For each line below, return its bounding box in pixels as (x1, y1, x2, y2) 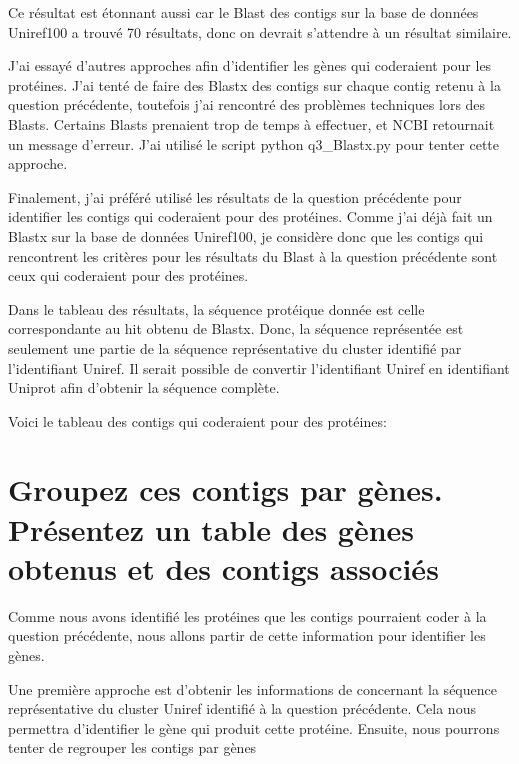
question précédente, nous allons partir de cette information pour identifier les (8, 625, 486, 646)
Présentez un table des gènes (8, 508, 415, 549)
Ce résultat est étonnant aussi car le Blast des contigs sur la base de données (8, 2, 479, 22)
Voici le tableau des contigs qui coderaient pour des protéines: (8, 410, 387, 431)
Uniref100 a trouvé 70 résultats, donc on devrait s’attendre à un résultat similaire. (8, 21, 512, 42)
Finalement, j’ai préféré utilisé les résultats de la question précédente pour (8, 186, 462, 207)
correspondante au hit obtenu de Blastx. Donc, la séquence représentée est (8, 318, 464, 339)
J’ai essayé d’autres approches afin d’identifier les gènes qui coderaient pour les (8, 55, 492, 76)
